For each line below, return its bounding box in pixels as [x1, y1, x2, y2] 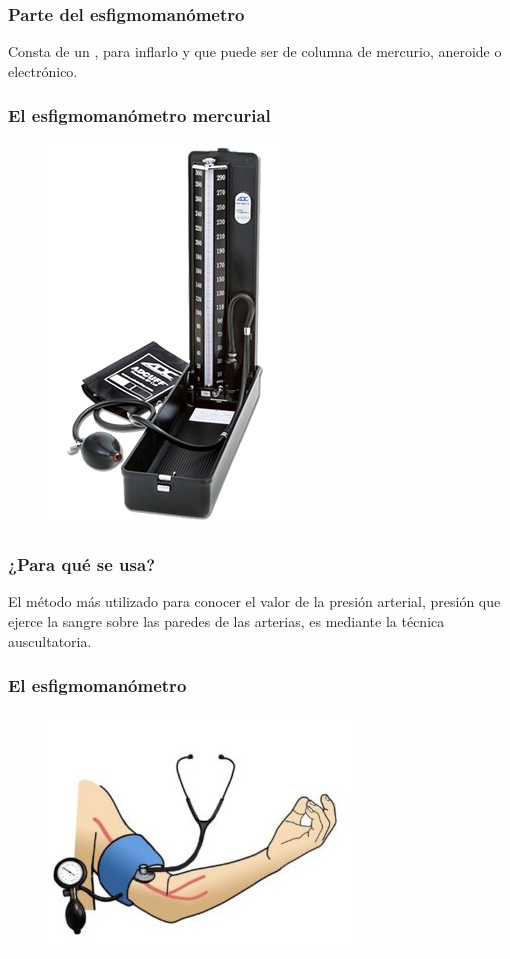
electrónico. [8, 60, 78, 81]
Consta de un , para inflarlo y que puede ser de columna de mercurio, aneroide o [8, 41, 502, 62]
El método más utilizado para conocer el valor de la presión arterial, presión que [8, 591, 501, 612]
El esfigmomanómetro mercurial [8, 103, 271, 128]
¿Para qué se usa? [8, 552, 156, 577]
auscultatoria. [8, 630, 92, 651]
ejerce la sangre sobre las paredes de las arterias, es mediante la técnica [8, 611, 445, 632]
